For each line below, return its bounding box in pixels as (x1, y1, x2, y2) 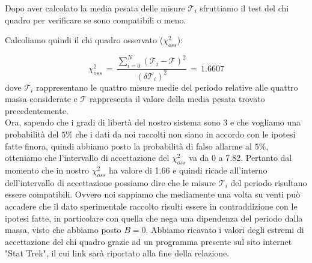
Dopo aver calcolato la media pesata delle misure (5, 2, 185, 14)
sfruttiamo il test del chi (200, 2, 289, 14)
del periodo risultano (230, 176, 307, 189)
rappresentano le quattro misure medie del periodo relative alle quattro (35, 80, 298, 93)
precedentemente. (5, 104, 69, 116)
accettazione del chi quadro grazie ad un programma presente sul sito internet (5, 235, 292, 247)
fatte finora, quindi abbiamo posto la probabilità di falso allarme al (5, 139, 252, 152)
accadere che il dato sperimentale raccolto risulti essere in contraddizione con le (5, 200, 298, 212)
